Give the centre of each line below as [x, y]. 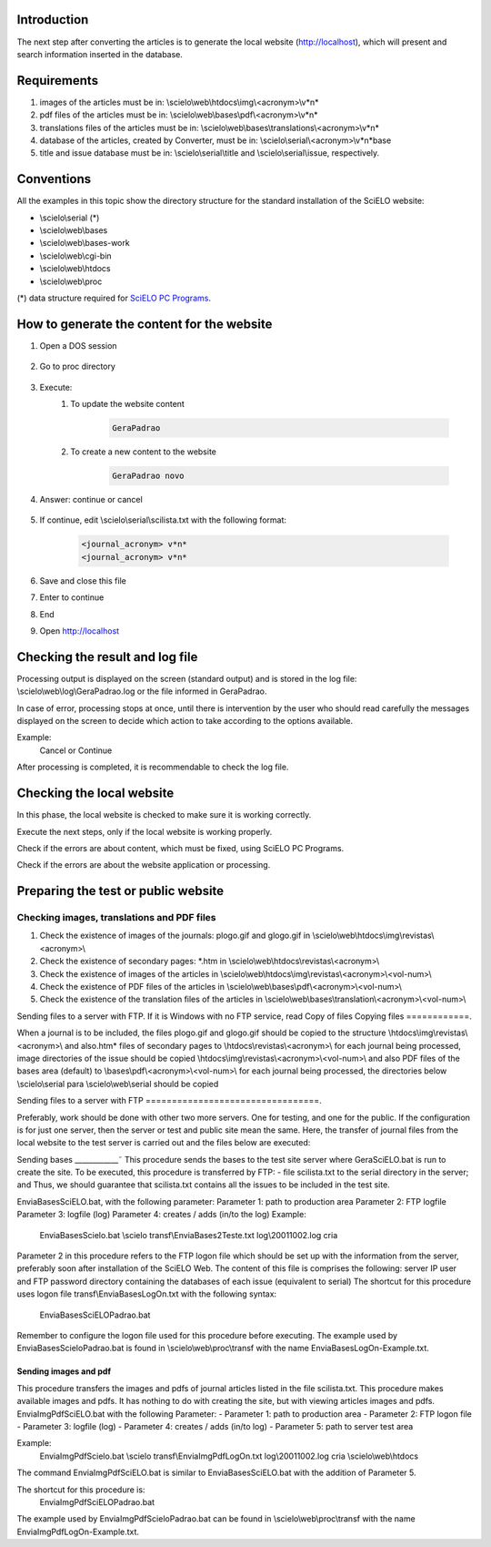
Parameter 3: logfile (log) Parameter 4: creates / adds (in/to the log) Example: [161, 1215]
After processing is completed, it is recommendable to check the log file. [153, 767]
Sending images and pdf [64, 1371]
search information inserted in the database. [100, 54]
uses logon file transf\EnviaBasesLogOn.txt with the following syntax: [147, 1294]
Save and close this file [83, 580]
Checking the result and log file [107, 657]
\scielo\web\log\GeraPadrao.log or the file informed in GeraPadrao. [142, 691]
